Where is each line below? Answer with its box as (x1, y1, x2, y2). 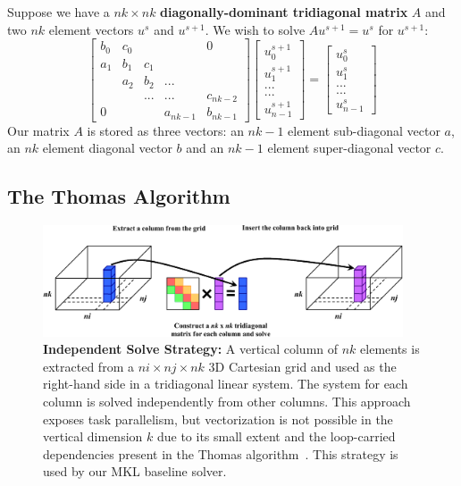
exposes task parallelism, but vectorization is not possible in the (43, 409, 393, 428)
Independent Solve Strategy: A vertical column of (43, 339, 339, 358)
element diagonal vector (42, 138, 172, 157)
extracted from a (43, 356, 134, 375)
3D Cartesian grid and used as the (208, 356, 397, 375)
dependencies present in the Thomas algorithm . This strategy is (43, 444, 398, 463)
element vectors (48, 20, 134, 38)
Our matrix (7, 121, 70, 139)
